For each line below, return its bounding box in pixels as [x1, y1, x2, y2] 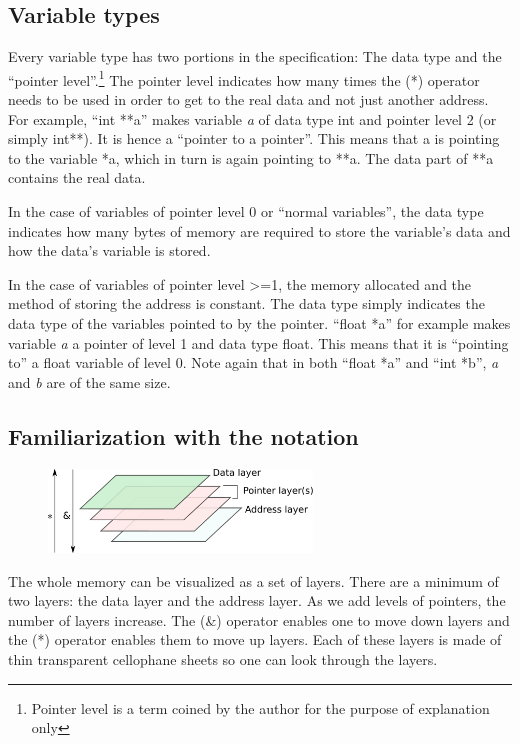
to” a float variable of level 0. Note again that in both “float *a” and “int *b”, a [8, 352, 499, 373]
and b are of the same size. [8, 371, 171, 392]
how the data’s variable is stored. [8, 240, 211, 261]
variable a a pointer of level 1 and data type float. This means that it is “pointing [8, 332, 509, 353]
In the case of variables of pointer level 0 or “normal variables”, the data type [8, 201, 484, 222]
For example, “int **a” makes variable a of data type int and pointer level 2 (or [8, 108, 497, 129]
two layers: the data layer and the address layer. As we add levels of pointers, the [8, 590, 506, 611]
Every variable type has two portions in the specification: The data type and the [8, 46, 502, 67]
